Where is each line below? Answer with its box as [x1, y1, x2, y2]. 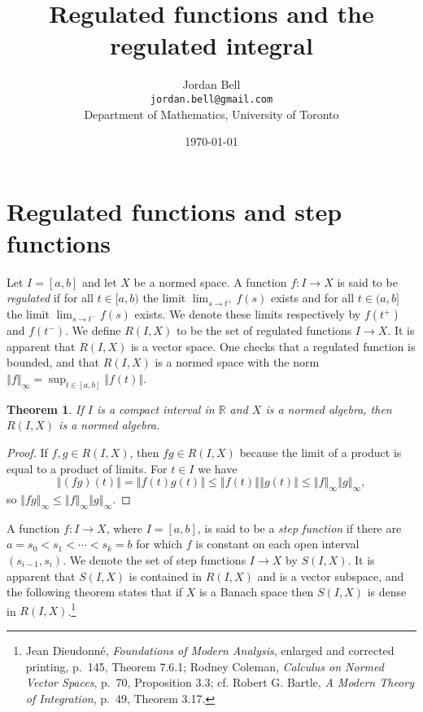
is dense [367, 583, 407, 600]
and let [81, 273, 117, 290]
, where [106, 519, 142, 536]
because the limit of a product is [239, 444, 402, 461]
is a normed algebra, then [265, 400, 392, 417]
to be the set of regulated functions [176, 322, 352, 339]
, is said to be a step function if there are [197, 519, 402, 536]
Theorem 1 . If [7, 400, 84, 417]
